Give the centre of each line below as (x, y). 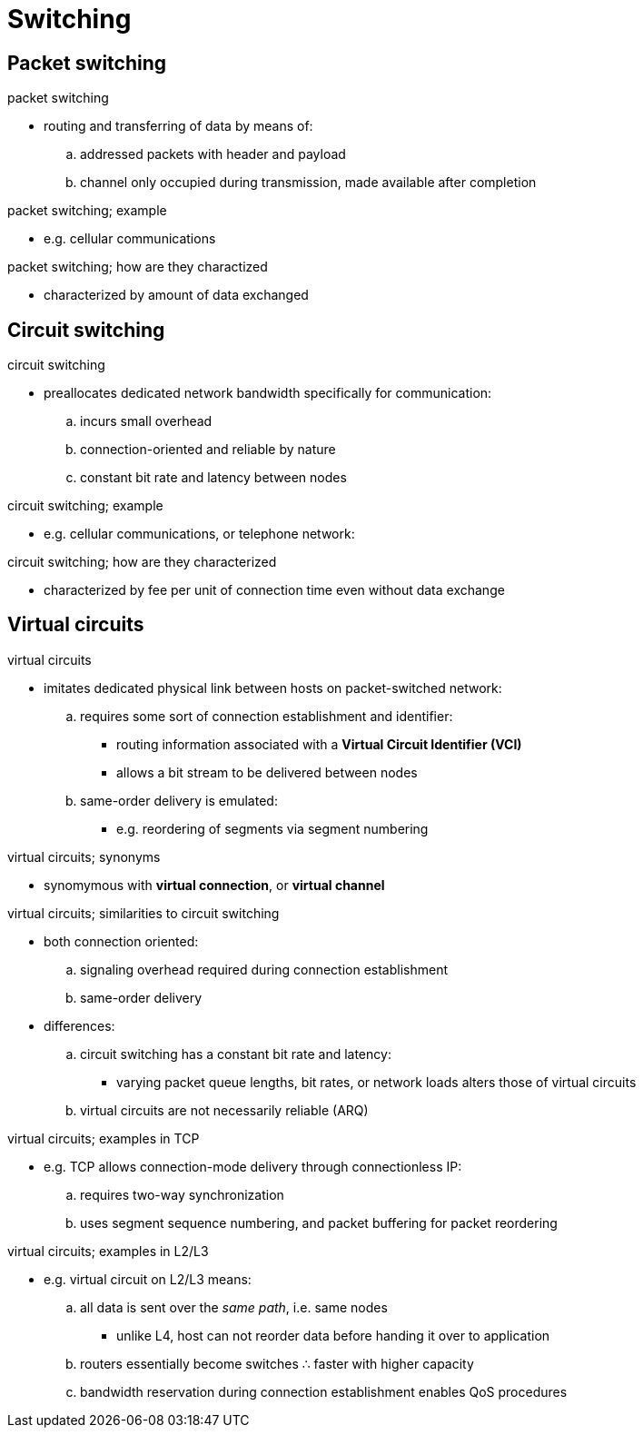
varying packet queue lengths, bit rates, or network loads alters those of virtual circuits (376, 1082)
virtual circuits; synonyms (84, 856)
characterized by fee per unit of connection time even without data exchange (274, 590)
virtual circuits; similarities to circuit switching (143, 913)
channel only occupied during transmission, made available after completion (308, 183)
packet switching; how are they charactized (138, 267)
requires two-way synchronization (182, 1194)
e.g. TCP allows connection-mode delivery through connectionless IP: (253, 1166)
